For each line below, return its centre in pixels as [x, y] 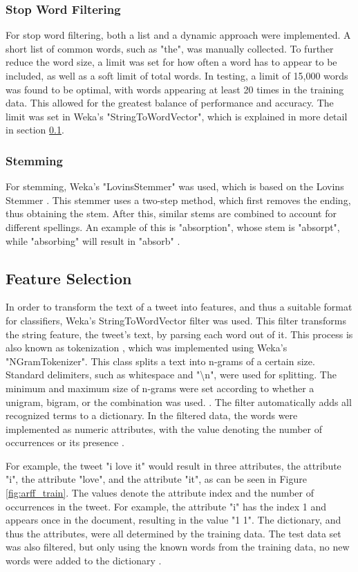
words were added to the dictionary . [84, 561]
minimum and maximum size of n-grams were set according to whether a [160, 388]
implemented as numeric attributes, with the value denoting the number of [164, 428]
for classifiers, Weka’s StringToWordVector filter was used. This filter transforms [176, 320]
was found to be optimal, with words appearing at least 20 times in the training [175, 89]
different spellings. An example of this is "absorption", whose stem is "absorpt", [173, 227]
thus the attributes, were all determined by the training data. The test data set [173, 533]
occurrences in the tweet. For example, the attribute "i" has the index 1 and [166, 506]
